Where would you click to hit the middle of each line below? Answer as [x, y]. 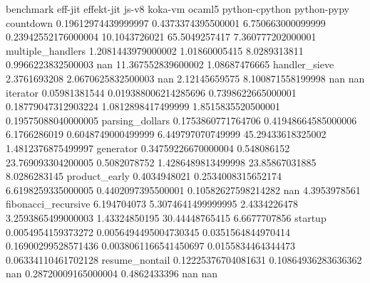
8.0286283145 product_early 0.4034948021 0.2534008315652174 [144, 176]
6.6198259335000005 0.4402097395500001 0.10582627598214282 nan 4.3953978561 [183, 189]
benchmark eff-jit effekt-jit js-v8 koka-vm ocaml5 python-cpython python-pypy [178, 9]
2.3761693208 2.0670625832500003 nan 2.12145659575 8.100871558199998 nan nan [185, 78]
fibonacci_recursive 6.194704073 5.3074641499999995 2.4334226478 [152, 204]
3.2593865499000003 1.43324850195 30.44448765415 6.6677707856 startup [166, 217]
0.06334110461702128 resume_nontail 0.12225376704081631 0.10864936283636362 [184, 259]
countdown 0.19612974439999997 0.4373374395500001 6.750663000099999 [166, 22]
